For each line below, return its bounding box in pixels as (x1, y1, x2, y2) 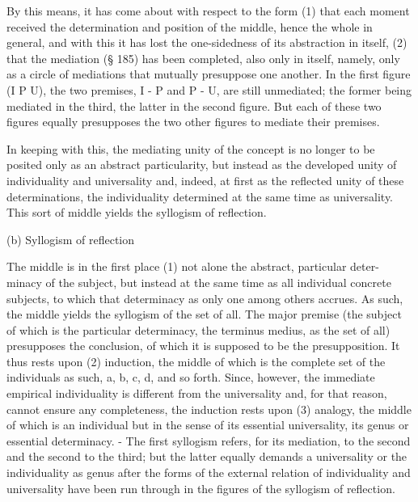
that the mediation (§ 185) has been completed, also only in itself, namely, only (6, 49, 400, 66)
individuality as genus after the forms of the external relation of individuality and (6, 464, 411, 481)
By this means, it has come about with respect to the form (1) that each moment (6, 2, 410, 19)
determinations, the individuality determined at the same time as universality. (6, 188, 394, 205)
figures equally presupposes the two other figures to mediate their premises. (6, 113, 380, 130)
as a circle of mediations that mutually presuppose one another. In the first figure (6, 65, 411, 82)
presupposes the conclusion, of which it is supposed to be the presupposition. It (6, 337, 400, 354)
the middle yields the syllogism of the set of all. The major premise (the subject (6, 306, 402, 323)
